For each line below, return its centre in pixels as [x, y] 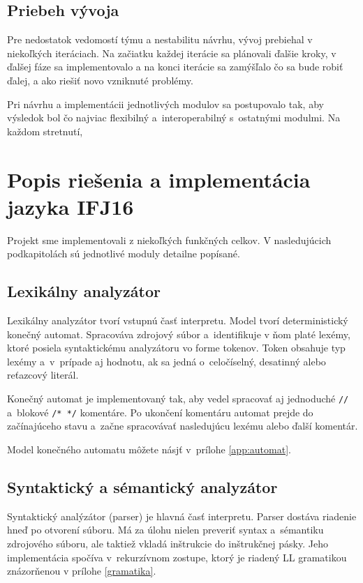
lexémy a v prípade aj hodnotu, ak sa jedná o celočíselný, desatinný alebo [166, 361]
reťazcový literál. [43, 375]
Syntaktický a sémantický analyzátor [142, 486]
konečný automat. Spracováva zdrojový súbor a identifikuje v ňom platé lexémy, [179, 334]
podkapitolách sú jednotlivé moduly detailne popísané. [124, 253]
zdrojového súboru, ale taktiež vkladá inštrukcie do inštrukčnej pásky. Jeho [168, 543]
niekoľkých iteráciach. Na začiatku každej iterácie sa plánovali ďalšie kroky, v [172, 53]
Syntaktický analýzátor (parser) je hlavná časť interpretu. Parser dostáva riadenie [182, 516]
